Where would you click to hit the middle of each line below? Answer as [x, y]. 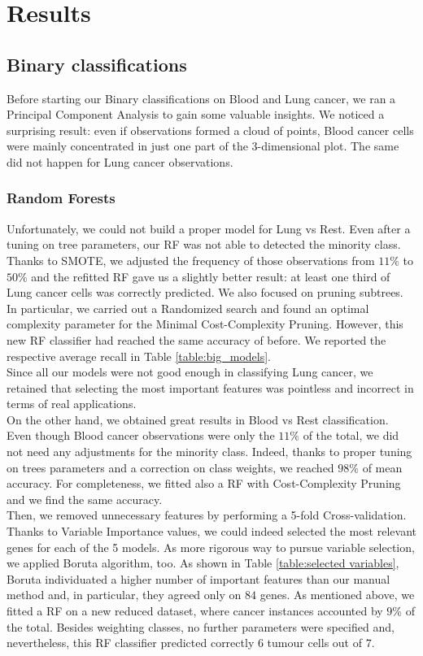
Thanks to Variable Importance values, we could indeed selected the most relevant [211, 531]
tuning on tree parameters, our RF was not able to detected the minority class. [204, 244]
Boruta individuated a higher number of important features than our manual [198, 578]
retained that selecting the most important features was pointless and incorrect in [210, 387]
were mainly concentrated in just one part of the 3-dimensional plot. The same [203, 146]
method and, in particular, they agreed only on [124, 595]
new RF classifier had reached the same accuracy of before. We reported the [196, 339]
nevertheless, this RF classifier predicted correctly [131, 643]
